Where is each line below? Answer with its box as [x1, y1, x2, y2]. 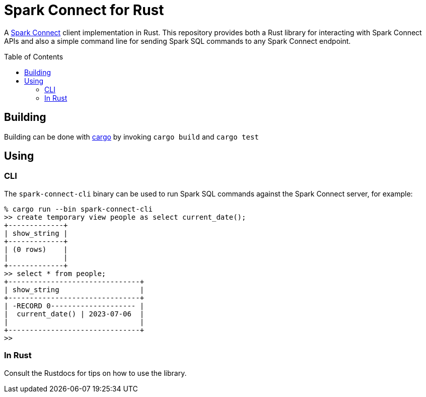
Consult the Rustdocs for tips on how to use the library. [4, 368, 187, 377]
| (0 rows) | [4, 245, 68, 253]
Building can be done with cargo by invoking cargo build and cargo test [4, 132, 259, 141]
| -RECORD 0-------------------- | [4, 301, 145, 310]
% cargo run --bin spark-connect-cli [4, 205, 153, 213]
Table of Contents [4, 52, 63, 61]
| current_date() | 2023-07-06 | [4, 309, 145, 318]
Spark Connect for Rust [4, 2, 164, 19]
